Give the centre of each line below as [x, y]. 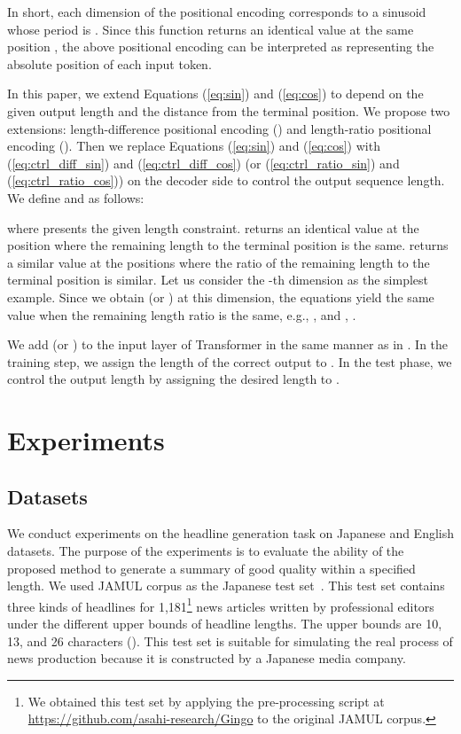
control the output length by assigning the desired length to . [173, 379]
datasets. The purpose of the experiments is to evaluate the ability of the [206, 551]
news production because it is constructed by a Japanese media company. [207, 658]
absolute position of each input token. [109, 63]
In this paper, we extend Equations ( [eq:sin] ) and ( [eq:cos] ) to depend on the [215, 94]
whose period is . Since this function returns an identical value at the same [211, 29]
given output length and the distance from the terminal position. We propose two [229, 110]
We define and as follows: [76, 197]
